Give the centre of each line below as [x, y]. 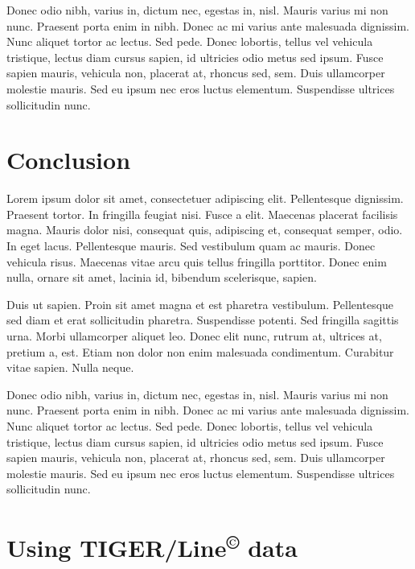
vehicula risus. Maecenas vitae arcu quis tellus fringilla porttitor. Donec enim [197, 261]
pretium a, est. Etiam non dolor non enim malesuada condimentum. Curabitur [200, 351]
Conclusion [69, 160]
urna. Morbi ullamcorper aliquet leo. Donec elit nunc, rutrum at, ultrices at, [194, 336]
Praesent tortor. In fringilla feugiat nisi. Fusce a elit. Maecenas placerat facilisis [202, 214]
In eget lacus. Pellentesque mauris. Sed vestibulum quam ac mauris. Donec [191, 246]
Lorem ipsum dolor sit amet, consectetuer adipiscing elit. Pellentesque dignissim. [205, 198]
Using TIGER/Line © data [152, 546]
